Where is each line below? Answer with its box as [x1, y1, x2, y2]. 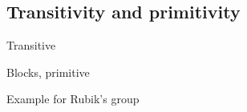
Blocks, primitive [6, 63, 90, 80]
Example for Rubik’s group [6, 90, 140, 107]
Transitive [6, 37, 56, 54]
